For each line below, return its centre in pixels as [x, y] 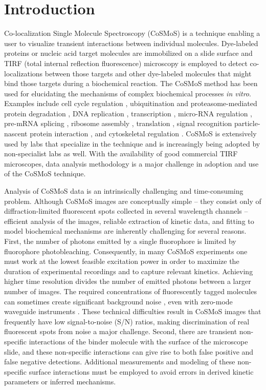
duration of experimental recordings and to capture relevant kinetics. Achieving [129, 271]
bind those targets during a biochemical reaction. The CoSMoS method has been [131, 83]
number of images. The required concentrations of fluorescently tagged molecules [130, 291]
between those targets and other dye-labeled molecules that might [148, 73]
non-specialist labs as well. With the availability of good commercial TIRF [121, 153]
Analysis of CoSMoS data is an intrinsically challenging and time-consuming [124, 191]
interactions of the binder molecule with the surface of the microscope [138, 341]
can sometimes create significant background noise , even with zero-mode [118, 301]
